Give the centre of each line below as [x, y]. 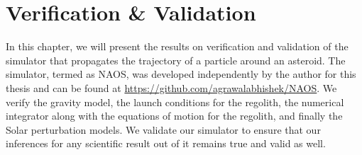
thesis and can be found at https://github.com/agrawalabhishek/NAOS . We [171, 87]
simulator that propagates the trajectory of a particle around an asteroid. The [176, 60]
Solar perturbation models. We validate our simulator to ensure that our [163, 129]
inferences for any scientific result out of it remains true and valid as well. [166, 143]
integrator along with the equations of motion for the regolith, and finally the [174, 116]
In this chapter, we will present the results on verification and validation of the [177, 46]
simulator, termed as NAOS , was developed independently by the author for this [181, 74]
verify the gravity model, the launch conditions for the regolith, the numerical [175, 102]
